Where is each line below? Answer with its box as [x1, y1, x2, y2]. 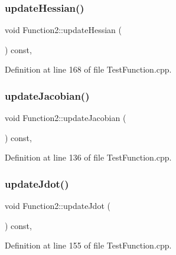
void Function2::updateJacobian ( [5, 112, 126, 124]
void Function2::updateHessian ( [5, 24, 122, 36]
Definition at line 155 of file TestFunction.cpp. [5, 239, 172, 251]
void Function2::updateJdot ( [5, 200, 110, 212]
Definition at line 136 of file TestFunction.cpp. [5, 151, 172, 164]
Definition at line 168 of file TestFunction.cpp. [5, 63, 172, 76]
